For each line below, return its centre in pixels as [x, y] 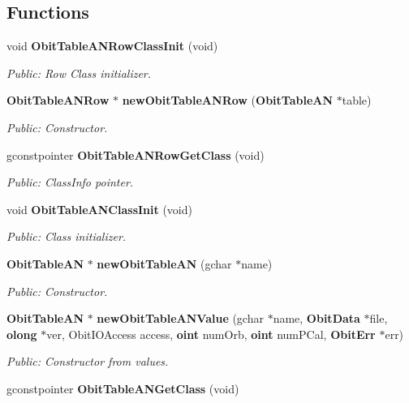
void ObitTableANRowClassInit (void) [112, 46]
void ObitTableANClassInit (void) [99, 209]
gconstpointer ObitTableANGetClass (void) [123, 388]
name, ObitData [316, 318]
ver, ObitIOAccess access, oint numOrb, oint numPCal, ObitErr [211, 334]
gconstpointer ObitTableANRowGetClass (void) [136, 154]
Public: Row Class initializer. [79, 73]
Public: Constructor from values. [88, 361]
